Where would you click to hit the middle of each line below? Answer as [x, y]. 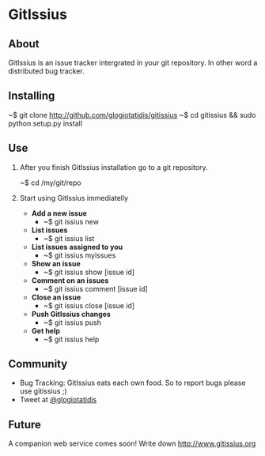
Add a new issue [59, 213]
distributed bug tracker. [46, 71]
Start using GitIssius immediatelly [74, 198]
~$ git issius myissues [79, 255]
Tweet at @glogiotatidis [58, 400]
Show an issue [56, 263]
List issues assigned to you [77, 247]
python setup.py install [45, 123]
